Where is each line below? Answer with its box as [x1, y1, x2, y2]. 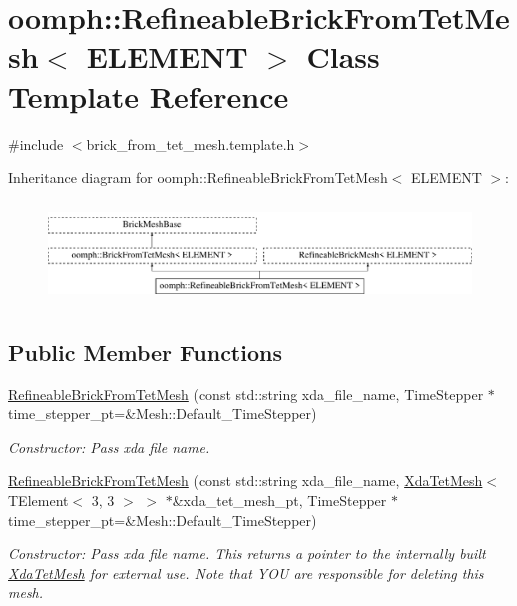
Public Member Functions [8, 336, 282, 367]
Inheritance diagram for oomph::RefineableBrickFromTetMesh [8, 167, 388, 188]
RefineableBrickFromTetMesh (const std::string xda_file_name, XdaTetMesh [8, 470, 483, 491]
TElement [8, 489, 69, 510]
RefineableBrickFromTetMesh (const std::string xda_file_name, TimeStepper [8, 383, 484, 404]
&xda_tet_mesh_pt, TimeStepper [172, 489, 387, 510]
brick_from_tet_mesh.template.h [86, 133, 295, 154]
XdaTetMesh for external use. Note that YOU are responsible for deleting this [8, 562, 484, 583]
